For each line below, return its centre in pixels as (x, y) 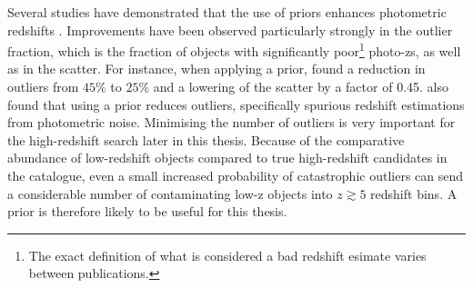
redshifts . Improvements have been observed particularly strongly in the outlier (230, 30)
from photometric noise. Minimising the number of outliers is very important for (231, 122)
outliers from (43, 87)
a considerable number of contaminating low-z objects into (170, 193)
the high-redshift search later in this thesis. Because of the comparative (206, 139)
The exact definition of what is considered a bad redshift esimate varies (227, 255)
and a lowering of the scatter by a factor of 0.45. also (301, 87)
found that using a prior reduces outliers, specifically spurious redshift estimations (236, 104)
